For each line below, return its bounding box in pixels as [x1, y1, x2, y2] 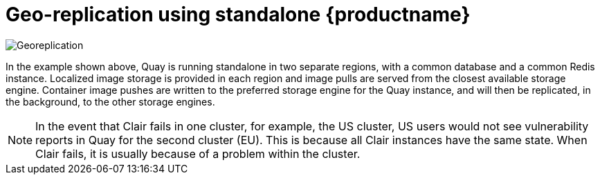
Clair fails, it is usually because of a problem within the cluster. [35, 146, 361, 161]
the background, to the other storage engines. [6, 95, 215, 108]
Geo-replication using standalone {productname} [6, 3, 471, 26]
